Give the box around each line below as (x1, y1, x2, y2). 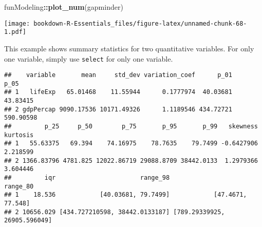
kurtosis (4, 131, 34, 139)
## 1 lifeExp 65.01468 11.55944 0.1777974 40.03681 (4, 88, 232, 96)
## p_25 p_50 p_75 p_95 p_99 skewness (4, 123, 258, 130)
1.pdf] (4, 28, 26, 36)
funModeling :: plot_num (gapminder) (4, 2, 123, 12)
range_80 (4, 182, 34, 190)
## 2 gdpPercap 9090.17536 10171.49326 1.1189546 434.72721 (4, 105, 232, 113)
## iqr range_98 (4, 174, 170, 182)
